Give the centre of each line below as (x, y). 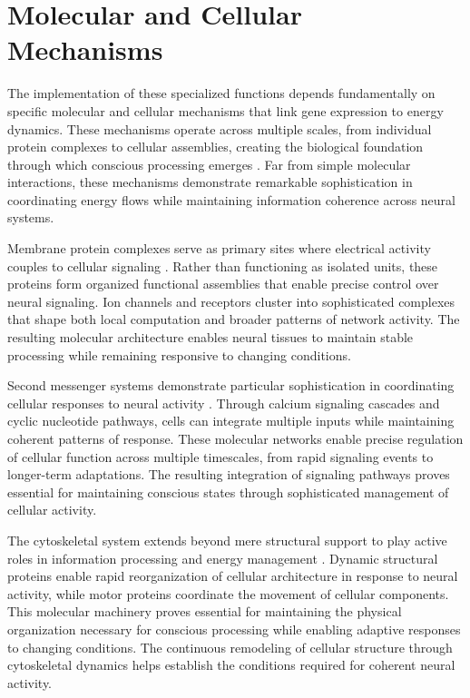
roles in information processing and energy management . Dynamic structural (223, 558)
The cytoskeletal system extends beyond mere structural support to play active (227, 540)
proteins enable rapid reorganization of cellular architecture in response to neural (233, 576)
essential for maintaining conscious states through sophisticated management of (228, 492)
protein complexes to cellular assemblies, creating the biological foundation (215, 147)
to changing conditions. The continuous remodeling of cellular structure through (230, 647)
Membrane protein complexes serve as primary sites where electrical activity (219, 248)
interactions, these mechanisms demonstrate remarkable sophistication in (210, 182)
